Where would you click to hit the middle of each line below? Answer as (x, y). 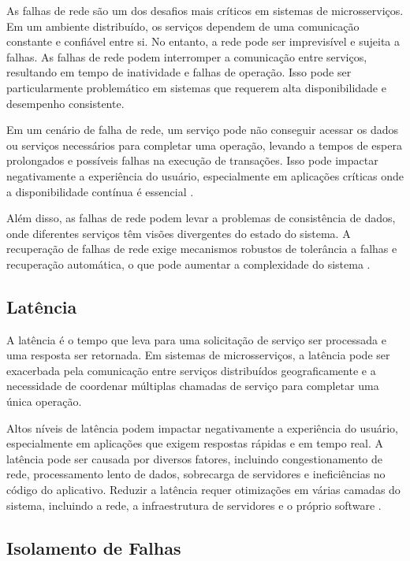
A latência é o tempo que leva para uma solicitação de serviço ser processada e (196, 339)
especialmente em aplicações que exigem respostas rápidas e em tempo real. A (195, 443)
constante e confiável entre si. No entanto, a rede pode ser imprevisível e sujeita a (203, 41)
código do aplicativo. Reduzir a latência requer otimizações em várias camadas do (203, 490)
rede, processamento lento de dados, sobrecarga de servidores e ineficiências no (196, 474)
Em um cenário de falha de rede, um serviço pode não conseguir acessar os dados (203, 130)
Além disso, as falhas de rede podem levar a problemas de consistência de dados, (201, 218)
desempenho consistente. (65, 103)
